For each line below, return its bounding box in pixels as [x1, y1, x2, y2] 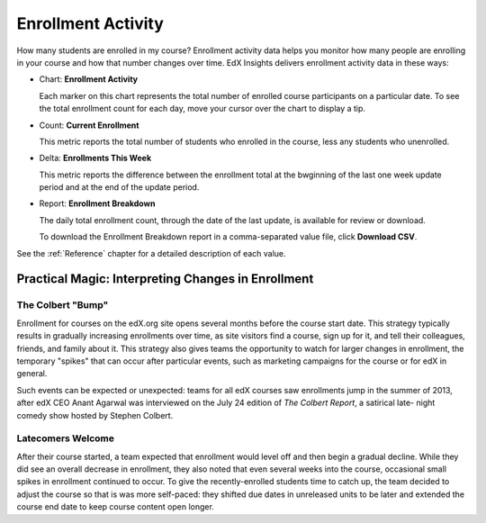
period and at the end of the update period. [39, 182, 200, 193]
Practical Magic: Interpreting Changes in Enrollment [16, 271, 314, 287]
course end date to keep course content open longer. [16, 501, 215, 512]
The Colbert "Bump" [16, 299, 109, 311]
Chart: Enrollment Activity [39, 74, 139, 85]
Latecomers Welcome [16, 432, 115, 445]
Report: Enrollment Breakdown [39, 198, 156, 209]
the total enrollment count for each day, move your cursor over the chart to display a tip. [39, 104, 366, 114]
